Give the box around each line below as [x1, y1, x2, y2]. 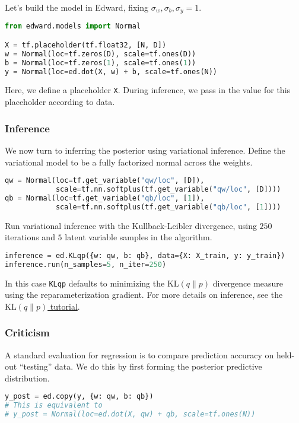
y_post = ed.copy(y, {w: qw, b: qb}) [5, 392, 154, 401]
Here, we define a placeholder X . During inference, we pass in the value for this [5, 84, 291, 96]
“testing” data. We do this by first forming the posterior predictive [19, 360, 262, 373]
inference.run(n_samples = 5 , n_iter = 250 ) [5, 260, 167, 269]
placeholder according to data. [5, 96, 115, 108]
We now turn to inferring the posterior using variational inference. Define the [5, 144, 285, 156]
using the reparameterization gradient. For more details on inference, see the [5, 288, 283, 301]
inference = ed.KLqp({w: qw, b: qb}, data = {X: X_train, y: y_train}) [5, 251, 285, 260]
